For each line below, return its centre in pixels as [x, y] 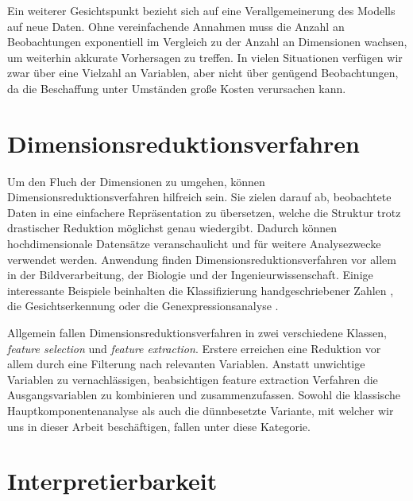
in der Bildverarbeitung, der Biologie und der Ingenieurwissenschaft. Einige [190, 275]
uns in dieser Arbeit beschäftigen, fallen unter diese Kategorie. [159, 426]
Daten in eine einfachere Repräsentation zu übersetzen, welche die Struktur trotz [204, 212]
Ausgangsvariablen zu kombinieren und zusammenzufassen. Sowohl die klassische [204, 395]
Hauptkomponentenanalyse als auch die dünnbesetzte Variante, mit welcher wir [201, 410]
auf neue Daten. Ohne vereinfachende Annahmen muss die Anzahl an [176, 26]
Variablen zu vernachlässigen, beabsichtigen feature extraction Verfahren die [193, 379]
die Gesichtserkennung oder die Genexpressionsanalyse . [143, 306]
